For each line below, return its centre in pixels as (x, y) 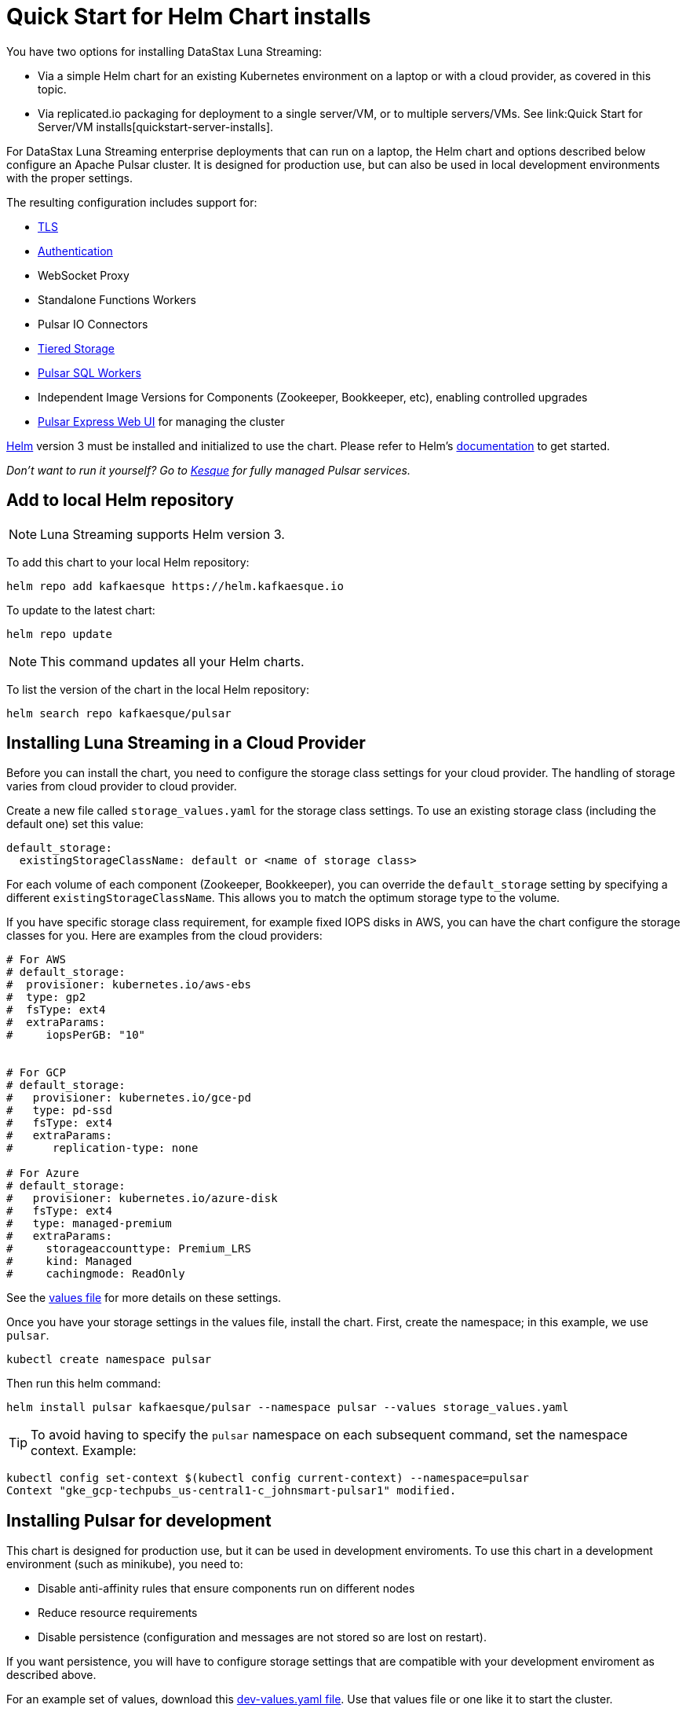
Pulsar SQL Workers (89, 372)
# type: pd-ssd (59, 1111)
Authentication (75, 251)
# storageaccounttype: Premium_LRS (129, 1249)
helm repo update (59, 634)
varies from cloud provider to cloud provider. (122, 786)
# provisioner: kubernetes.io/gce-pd (129, 1098)
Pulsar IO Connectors (93, 324)
